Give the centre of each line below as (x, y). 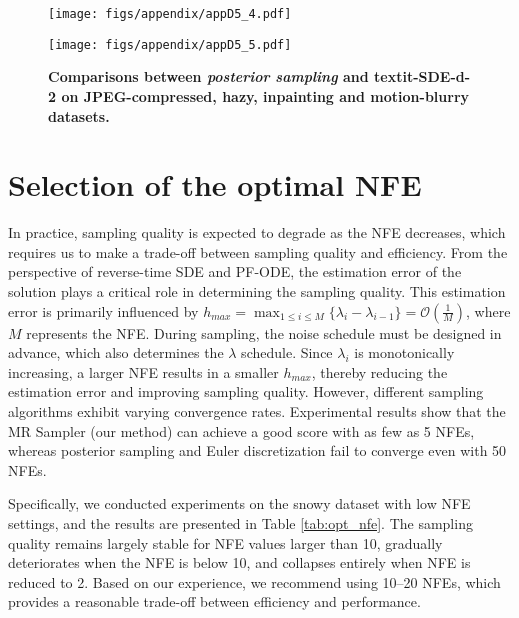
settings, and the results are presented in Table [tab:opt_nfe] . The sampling (240, 522)
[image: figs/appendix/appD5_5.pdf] (170, 44)
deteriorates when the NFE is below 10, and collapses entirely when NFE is (239, 562)
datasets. (79, 115)
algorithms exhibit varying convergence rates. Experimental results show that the (257, 410)
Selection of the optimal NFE (215, 184)
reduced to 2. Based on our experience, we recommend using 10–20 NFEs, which (254, 581)
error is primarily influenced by (103, 310)
